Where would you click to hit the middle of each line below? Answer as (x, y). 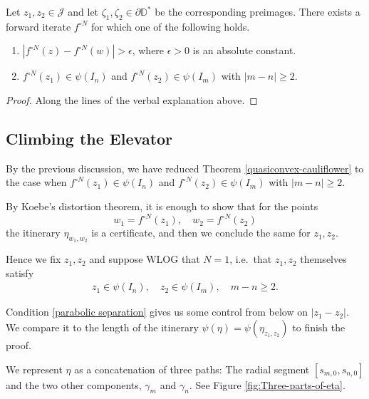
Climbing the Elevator (89, 138)
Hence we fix (33, 259)
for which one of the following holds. (171, 26)
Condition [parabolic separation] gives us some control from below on (157, 312)
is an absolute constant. (244, 50)
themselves (323, 259)
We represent (34, 369)
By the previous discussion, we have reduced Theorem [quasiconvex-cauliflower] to (185, 168)
